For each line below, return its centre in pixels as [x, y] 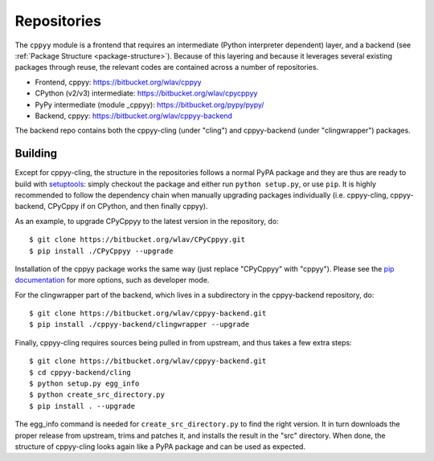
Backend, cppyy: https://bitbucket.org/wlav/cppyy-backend [134, 116]
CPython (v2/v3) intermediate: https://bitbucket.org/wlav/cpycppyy [146, 93]
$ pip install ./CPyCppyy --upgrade [101, 251]
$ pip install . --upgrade [82, 406]
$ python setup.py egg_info [84, 384]
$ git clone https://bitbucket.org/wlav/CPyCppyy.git [137, 240]
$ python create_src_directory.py [97, 395]
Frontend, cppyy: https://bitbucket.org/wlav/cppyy [118, 82]
